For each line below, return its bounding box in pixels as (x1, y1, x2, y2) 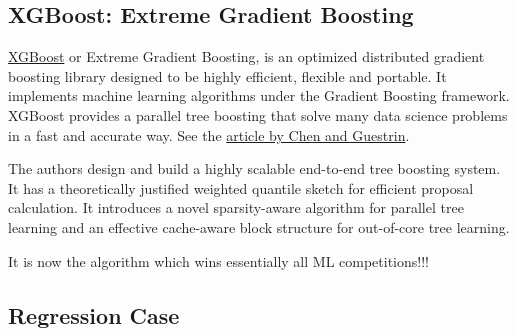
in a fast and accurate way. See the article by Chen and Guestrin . (8, 124, 410, 145)
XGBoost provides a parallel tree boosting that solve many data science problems (8, 104, 508, 125)
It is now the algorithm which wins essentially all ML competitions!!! (8, 250, 429, 271)
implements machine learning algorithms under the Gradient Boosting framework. (8, 85, 510, 106)
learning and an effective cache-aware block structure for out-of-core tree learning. (8, 216, 510, 237)
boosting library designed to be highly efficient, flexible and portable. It (8, 65, 447, 86)
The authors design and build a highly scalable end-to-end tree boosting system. (8, 158, 501, 179)
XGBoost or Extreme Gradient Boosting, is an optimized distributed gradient (8, 46, 485, 67)
